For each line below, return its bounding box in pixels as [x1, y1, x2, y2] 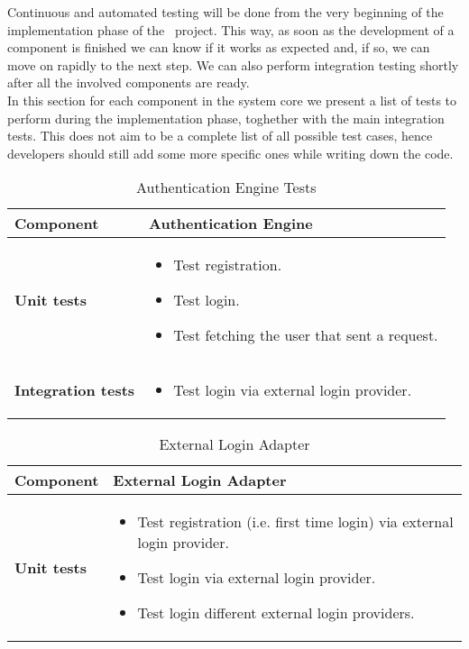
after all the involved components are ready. [7, 73, 250, 92]
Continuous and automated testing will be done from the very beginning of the [7, 3, 444, 21]
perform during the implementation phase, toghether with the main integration [7, 108, 445, 127]
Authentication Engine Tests [136, 177, 317, 198]
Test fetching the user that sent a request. [173, 324, 438, 346]
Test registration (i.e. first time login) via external [137, 511, 454, 533]
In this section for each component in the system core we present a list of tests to [7, 90, 457, 109]
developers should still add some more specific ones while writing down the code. [7, 143, 454, 162]
